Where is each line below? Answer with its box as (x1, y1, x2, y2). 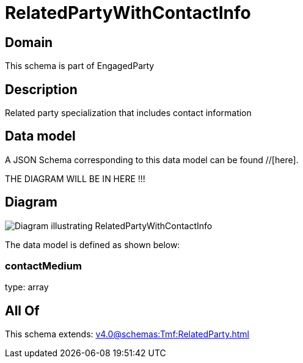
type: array (5, 282, 49, 293)
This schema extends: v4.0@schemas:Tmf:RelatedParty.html (5, 329, 249, 340)
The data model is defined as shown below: (5, 239, 180, 250)
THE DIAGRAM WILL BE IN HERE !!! (5, 173, 145, 184)
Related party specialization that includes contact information (5, 108, 252, 119)
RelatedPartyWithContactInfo (5, 2, 251, 23)
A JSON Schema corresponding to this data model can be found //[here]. (5, 154, 299, 165)
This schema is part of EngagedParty (5, 61, 155, 71)
